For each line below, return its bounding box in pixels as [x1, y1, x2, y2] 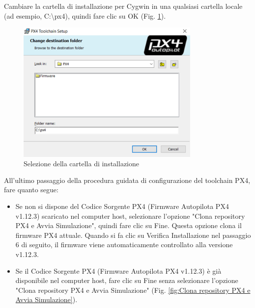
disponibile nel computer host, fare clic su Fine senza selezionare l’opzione [15, 275, 238, 285]
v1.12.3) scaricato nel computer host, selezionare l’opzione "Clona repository [15, 210, 245, 221]
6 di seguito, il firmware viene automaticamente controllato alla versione [15, 239, 233, 250]
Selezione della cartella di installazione [24, 158, 140, 169]
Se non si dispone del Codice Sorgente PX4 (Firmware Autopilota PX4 [15, 201, 229, 211]
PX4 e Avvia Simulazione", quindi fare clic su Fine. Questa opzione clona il [15, 220, 242, 231]
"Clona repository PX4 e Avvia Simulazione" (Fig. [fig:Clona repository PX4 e [15, 284, 251, 295]
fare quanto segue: [4, 184, 58, 195]
